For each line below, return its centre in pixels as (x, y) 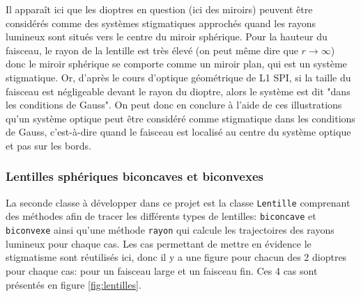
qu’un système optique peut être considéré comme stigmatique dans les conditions (180, 118)
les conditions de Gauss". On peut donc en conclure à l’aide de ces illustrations (174, 105)
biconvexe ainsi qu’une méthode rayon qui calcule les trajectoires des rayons (170, 230)
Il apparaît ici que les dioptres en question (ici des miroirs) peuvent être (159, 9)
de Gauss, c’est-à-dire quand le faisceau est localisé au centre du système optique (178, 132)
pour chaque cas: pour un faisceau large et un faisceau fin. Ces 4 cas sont (162, 270)
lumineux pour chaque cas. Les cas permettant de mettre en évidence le (159, 243)
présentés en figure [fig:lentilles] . (74, 284)
